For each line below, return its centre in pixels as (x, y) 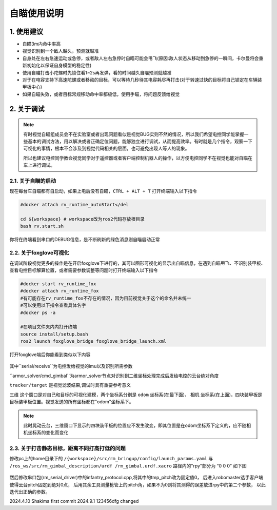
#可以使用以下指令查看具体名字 (53, 306)
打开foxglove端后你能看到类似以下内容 (50, 355)
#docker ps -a (38, 312)
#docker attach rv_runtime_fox (60, 291)
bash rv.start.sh (42, 226)
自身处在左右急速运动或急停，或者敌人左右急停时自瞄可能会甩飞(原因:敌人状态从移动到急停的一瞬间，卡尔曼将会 (141, 58)
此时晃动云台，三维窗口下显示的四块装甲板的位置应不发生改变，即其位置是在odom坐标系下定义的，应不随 (135, 425)
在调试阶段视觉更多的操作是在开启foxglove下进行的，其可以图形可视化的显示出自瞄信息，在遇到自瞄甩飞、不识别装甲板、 (138, 263)
